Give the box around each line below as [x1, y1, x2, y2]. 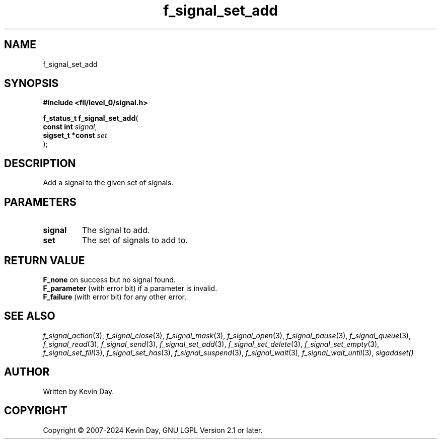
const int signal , [43, 122, 97, 131]
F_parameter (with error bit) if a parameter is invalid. [43, 283, 217, 292]
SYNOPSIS [4, 77, 59, 90]
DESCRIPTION [4, 157, 76, 170]
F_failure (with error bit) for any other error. [43, 292, 187, 301]
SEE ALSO [4, 310, 55, 323]
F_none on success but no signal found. [43, 275, 176, 284]
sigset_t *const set [43, 131, 107, 140]
